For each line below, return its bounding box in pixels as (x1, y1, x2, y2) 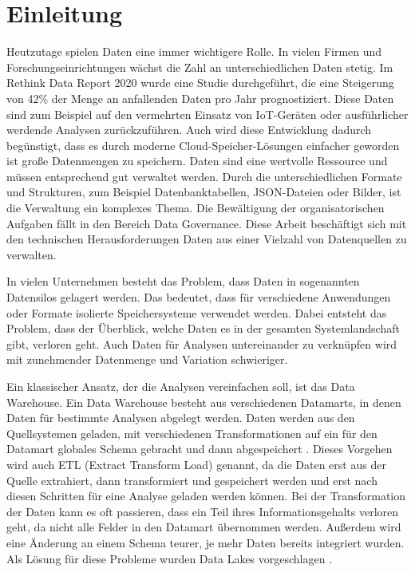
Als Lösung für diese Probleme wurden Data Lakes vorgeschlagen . (6, 550, 333, 566)
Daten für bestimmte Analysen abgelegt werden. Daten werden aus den (6, 409, 355, 426)
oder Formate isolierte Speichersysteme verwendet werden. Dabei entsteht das (6, 304, 387, 321)
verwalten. (6, 246, 57, 262)
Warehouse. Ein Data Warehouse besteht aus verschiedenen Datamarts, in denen (6, 393, 401, 410)
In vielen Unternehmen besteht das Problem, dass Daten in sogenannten (6, 273, 360, 290)
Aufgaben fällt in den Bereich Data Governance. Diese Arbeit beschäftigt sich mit (6, 215, 407, 231)
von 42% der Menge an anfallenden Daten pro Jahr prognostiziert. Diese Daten (6, 89, 394, 106)
